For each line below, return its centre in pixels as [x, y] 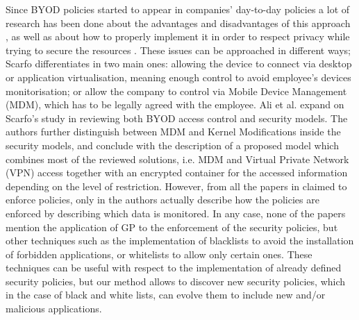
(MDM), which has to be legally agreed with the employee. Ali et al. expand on [175, 104]
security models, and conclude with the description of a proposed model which [172, 145]
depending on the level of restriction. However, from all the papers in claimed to [176, 186]
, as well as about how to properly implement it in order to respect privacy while [178, 36]
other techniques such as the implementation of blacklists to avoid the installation [180, 241]
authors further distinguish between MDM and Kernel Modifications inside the [173, 132]
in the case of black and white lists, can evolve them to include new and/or [166, 295]
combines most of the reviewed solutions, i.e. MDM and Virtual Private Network [177, 159]
